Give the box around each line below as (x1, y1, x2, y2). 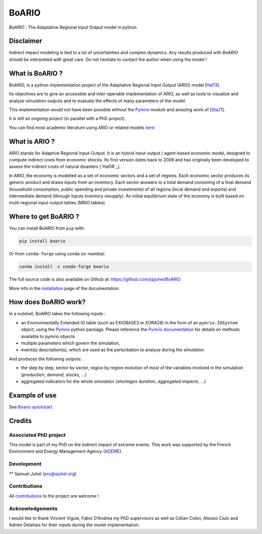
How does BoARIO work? (9, 298, 86, 306)
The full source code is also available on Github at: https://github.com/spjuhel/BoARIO (9, 276, 181, 282)
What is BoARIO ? (9, 69, 63, 77)
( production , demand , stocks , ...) (21, 372, 87, 377)
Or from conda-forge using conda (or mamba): (9, 251, 105, 257)
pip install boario (19, 238, 65, 244)
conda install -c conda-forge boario (19, 264, 109, 269)
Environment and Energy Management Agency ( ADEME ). (9, 448, 123, 454)
